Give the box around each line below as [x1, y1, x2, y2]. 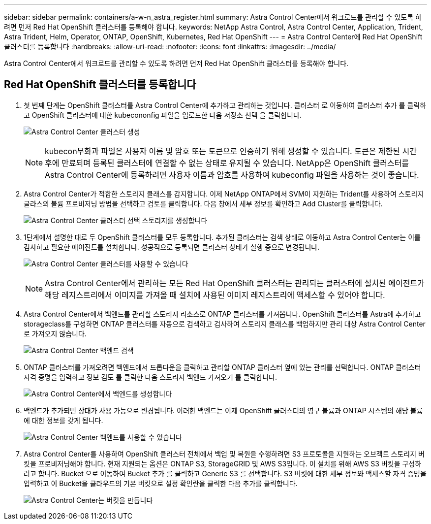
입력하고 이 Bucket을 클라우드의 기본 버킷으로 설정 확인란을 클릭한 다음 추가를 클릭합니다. [24, 479, 298, 488]
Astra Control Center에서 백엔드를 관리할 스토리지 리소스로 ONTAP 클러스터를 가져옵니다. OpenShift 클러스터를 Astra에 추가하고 [24, 309, 421, 318]
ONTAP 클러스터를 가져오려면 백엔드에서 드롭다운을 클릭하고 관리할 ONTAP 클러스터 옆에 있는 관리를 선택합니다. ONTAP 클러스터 [24, 362, 421, 371]
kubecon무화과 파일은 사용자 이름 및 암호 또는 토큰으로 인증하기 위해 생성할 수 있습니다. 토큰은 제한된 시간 [45, 146, 417, 156]
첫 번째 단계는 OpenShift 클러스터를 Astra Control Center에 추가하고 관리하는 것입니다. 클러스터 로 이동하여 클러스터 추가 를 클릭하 [24, 100, 427, 109]
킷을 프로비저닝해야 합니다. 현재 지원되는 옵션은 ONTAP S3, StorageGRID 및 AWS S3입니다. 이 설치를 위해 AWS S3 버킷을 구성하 [24, 459, 422, 468]
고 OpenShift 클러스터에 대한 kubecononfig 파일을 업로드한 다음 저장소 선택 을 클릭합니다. [24, 110, 302, 119]
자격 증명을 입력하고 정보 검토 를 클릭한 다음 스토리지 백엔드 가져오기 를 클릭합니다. [24, 372, 277, 381]
